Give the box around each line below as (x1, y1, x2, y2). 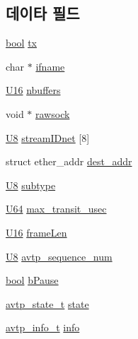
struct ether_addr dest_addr (6, 154, 132, 169)
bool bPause (6, 273, 59, 287)
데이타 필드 (6, 2, 80, 24)
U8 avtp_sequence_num (6, 249, 113, 263)
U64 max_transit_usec (6, 201, 107, 216)
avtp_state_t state (6, 296, 89, 311)
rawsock (35, 106, 70, 121)
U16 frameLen (6, 225, 67, 239)
